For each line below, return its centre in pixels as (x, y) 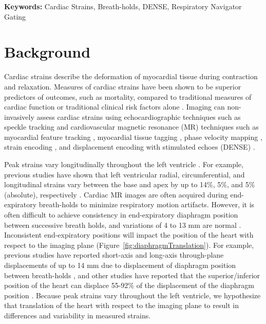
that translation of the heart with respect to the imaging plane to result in (121, 305)
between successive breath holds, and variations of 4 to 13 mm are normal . (123, 224)
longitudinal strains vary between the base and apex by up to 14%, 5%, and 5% (130, 184)
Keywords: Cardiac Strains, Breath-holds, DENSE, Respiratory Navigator (123, 6)
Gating (15, 16)
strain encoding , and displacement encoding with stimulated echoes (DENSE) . (130, 147)
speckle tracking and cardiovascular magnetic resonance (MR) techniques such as (131, 127)
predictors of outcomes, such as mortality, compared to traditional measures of (128, 96)
